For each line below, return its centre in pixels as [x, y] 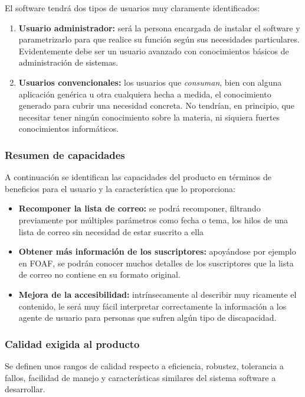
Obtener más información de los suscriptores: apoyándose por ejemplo [157, 251]
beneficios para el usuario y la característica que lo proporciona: [120, 188]
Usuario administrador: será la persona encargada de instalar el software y [159, 27]
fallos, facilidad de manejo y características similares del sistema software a [140, 377]
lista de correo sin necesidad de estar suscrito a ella [111, 231]
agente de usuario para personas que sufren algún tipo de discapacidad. [147, 318]
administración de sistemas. [68, 62]
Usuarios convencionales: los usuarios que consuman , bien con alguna [150, 82]
